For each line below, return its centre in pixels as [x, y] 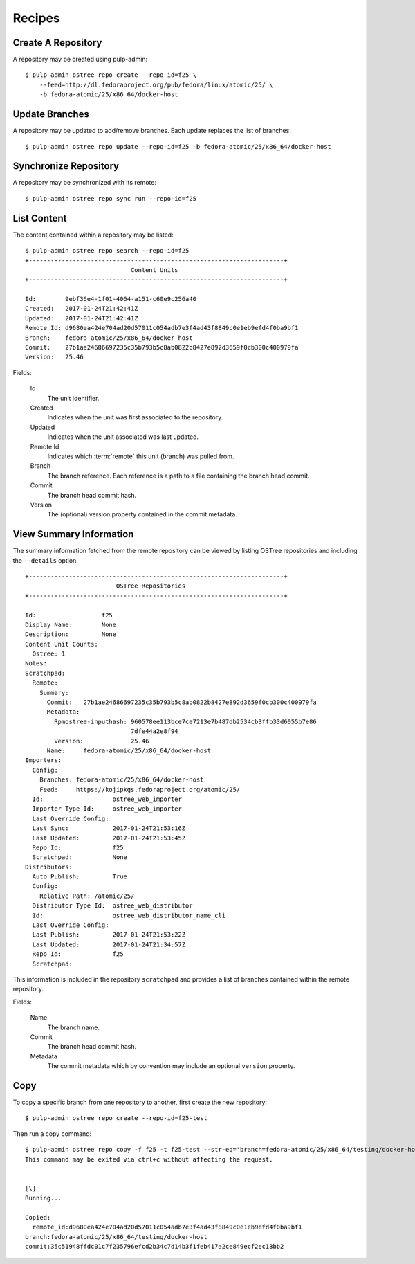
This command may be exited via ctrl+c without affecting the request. [149, 1159]
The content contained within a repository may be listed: [93, 235]
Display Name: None [71, 624]
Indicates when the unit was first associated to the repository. [135, 417]
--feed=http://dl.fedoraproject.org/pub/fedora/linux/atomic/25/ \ [156, 84]
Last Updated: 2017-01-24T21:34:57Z [109, 944]
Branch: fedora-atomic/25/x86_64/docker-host [109, 338]
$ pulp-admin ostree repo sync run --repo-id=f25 [111, 198]
